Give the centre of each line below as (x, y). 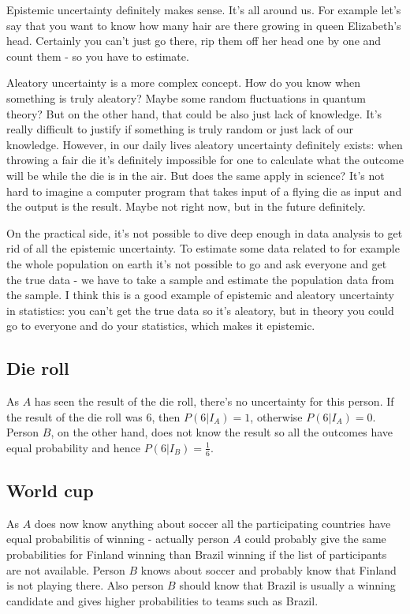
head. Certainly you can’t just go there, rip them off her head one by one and (194, 41)
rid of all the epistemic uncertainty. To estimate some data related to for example (203, 248)
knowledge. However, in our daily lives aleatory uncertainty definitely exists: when (205, 144)
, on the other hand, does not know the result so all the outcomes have (222, 432)
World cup (50, 490)
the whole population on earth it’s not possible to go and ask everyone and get (197, 263)
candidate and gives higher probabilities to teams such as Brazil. (162, 600)
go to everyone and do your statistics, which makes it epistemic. (161, 326)
